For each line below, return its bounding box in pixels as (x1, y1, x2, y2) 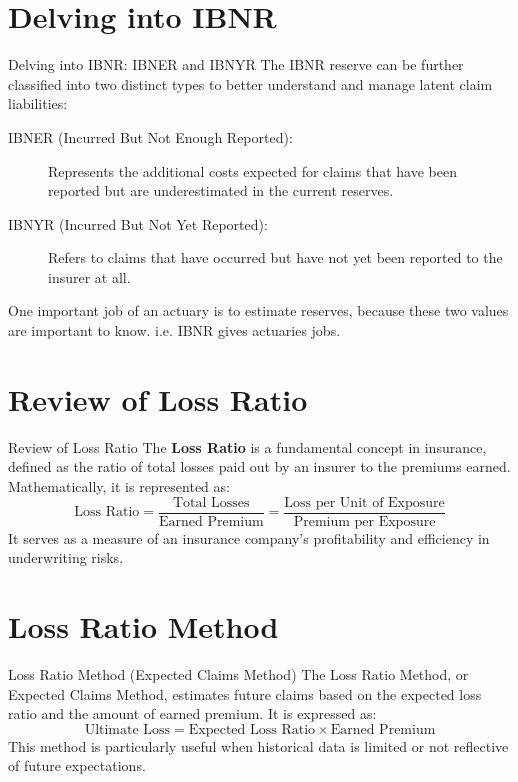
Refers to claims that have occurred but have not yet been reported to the (48, 247, 503, 268)
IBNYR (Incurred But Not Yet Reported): (8, 213, 268, 234)
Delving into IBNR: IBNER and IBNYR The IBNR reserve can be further (8, 54, 464, 75)
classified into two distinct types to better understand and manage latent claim (8, 73, 493, 94)
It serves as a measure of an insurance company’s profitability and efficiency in (8, 527, 490, 548)
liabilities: (8, 93, 68, 114)
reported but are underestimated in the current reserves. (48, 180, 394, 201)
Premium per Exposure (293, 514, 436, 529)
